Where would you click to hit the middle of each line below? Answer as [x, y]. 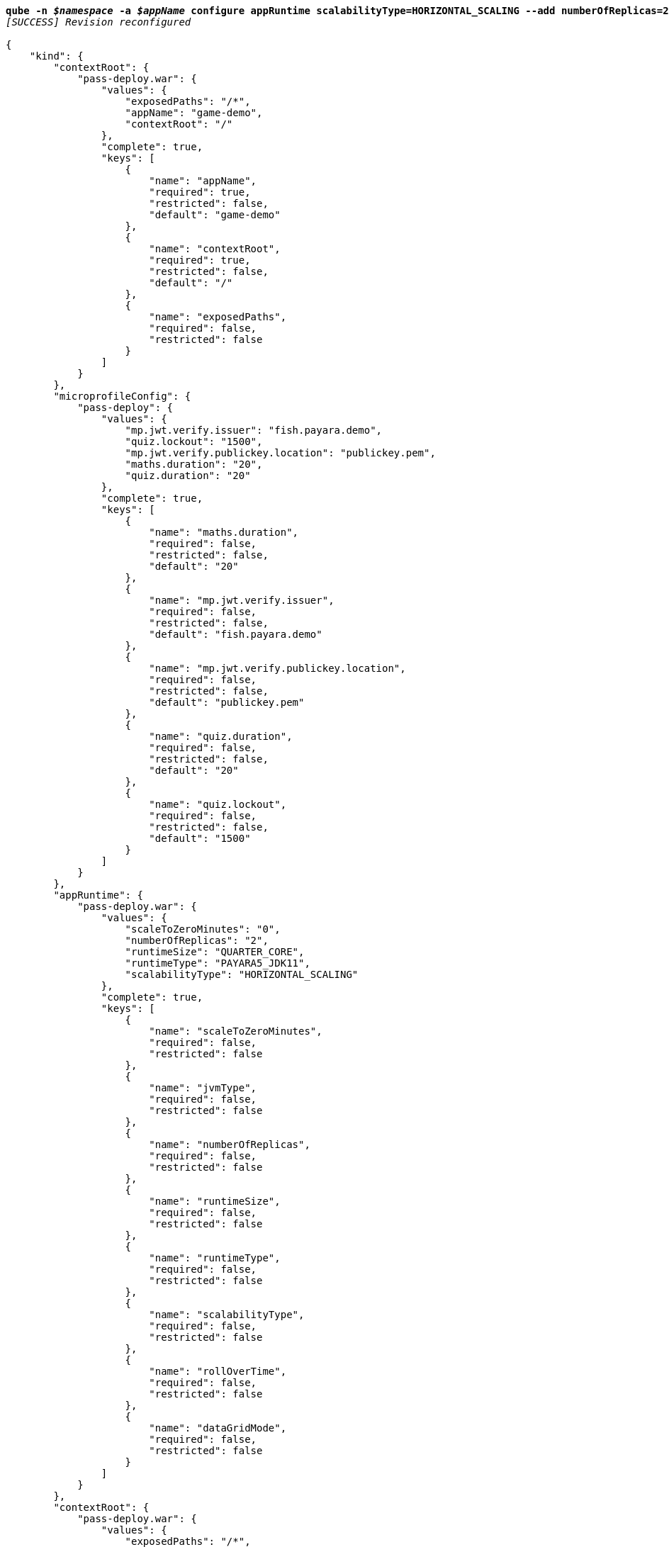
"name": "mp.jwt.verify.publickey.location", [277, 668]
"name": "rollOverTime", [218, 1371]
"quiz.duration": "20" [188, 476]
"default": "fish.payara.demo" [236, 634]
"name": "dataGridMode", [218, 1428]
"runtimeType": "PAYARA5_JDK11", [218, 963]
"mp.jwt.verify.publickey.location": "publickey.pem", [280, 453]
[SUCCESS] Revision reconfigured [99, 22]
